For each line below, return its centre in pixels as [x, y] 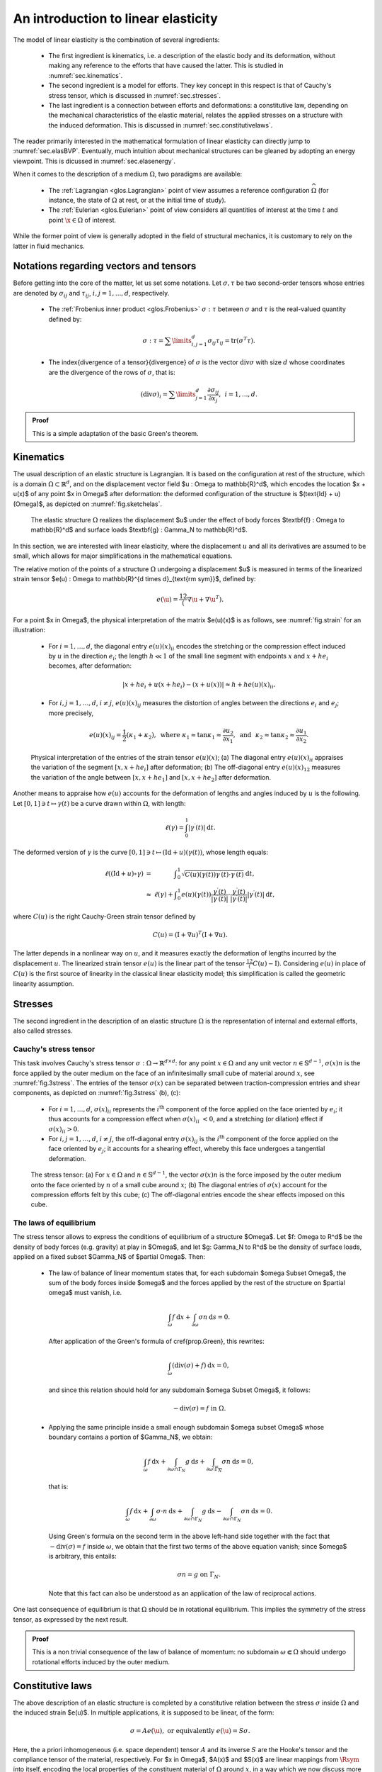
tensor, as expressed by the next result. [71, 1619]
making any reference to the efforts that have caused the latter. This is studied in [166, 66]
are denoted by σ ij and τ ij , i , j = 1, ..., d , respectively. [91, 294]
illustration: [29, 630]
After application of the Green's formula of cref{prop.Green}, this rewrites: [156, 1341]
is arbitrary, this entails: [82, 1557]
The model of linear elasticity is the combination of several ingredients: [116, 40]
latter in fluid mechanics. [49, 246]
